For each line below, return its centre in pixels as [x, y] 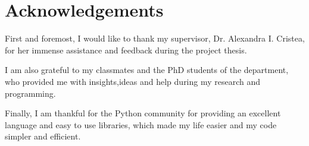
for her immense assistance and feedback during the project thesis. [126, 50]
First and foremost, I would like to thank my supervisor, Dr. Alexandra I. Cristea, [155, 38]
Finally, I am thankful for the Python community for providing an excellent [143, 113]
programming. [30, 93]
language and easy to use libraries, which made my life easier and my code [141, 124]
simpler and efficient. [43, 136]
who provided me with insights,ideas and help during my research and [133, 81]
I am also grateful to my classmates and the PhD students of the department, [147, 70]
